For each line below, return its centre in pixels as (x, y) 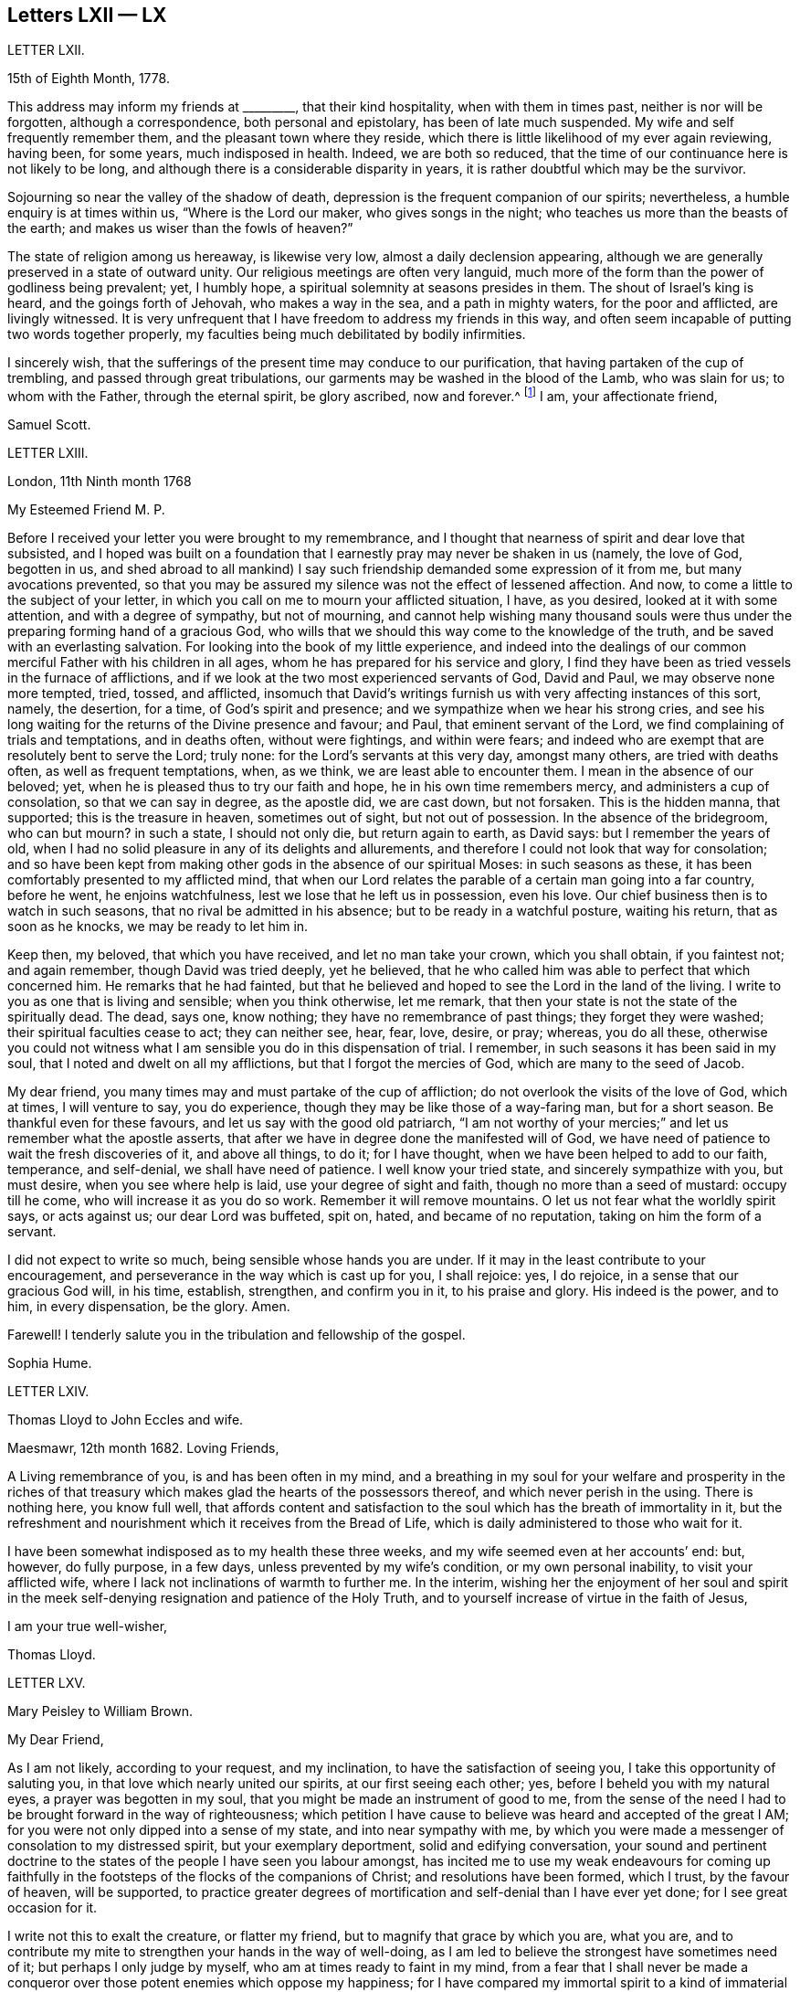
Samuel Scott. (49, 425)
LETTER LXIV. (48, 1392)
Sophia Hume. (50, 1363)
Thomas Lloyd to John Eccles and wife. (126, 1420)
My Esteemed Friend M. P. (86, 510)
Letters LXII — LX (87, 15)
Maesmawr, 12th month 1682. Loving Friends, (143, 1448)
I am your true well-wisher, (88, 1626)
